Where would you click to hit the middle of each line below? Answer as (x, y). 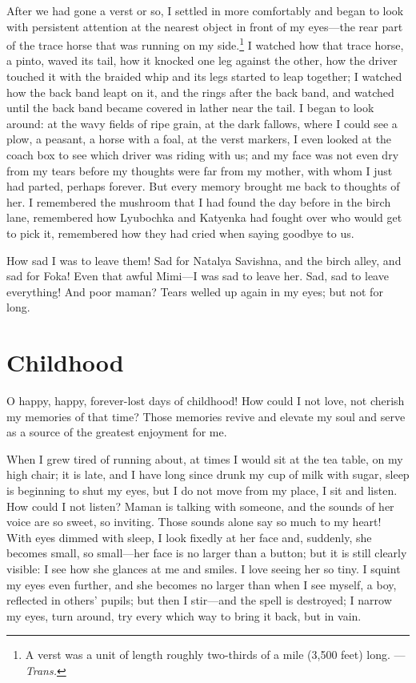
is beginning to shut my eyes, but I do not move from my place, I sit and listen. (202, 490)
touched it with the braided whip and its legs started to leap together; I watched (204, 76)
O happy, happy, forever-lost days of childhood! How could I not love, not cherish (206, 401)
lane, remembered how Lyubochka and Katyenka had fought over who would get (204, 217)
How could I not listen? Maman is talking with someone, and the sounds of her (200, 506)
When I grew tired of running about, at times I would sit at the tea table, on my (205, 458)
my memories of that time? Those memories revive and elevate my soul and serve (206, 416)
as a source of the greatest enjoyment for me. (117, 432)
